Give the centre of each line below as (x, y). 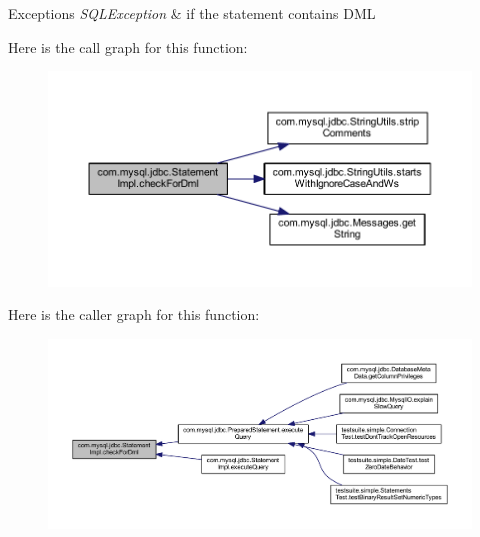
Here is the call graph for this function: (128, 46)
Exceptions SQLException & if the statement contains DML (192, 13)
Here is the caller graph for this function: (134, 314)
